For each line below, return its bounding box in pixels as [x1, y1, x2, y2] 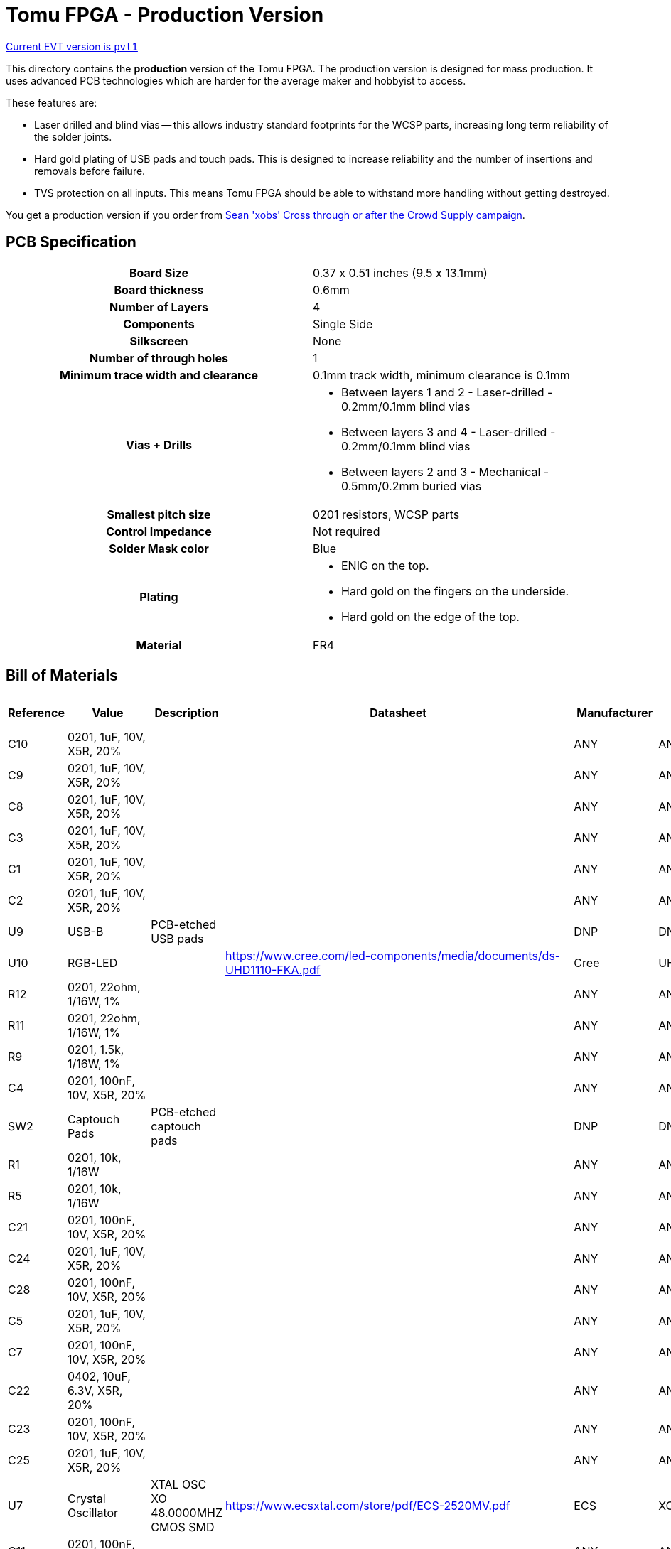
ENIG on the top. [341, 558, 429, 573]
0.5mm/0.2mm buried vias [341, 478, 482, 493]
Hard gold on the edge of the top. [341, 609, 520, 624]
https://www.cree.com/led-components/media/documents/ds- [225, 949, 561, 964]
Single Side [313, 316, 373, 331]
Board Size [129, 265, 189, 280]
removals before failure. [34, 164, 146, 177]
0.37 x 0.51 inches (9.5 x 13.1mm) [313, 265, 488, 280]
